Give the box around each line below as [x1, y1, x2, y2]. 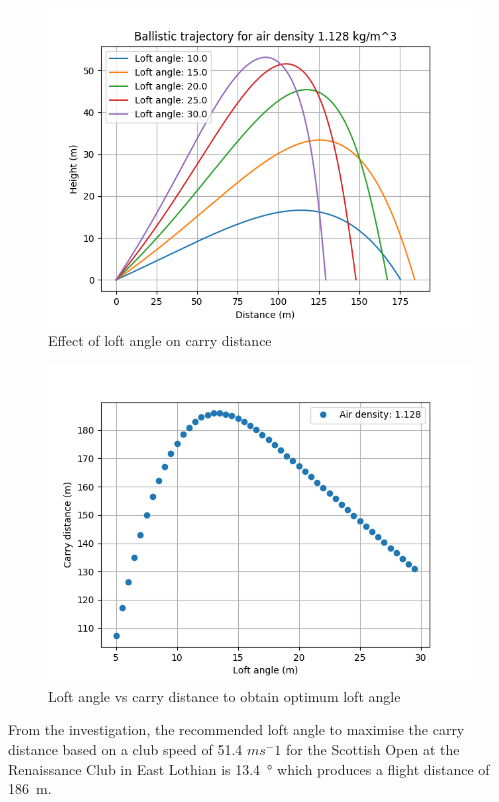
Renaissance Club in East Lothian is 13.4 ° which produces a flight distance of [8, 758, 490, 779]
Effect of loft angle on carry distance [48, 329, 272, 350]
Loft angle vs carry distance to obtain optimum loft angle [48, 685, 401, 706]
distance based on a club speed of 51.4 [8, 738, 243, 759]
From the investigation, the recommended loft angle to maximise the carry [8, 719, 465, 740]
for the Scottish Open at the [285, 738, 460, 759]
